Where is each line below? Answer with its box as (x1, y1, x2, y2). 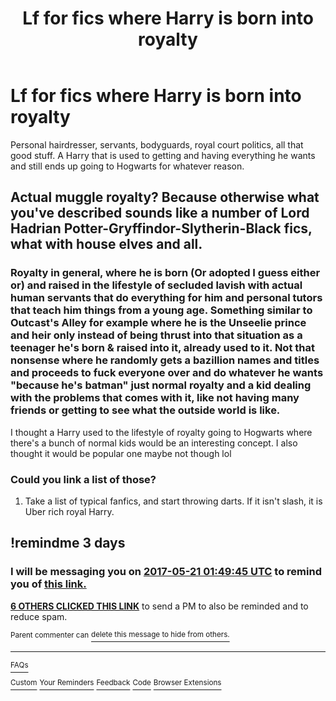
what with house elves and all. (10, 236, 203, 253)
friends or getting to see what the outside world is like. (10, 403, 281, 417)
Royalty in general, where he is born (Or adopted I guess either (10, 266, 321, 280)
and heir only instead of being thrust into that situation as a (10, 328, 303, 342)
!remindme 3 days (10, 535, 126, 552)
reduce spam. (10, 610, 68, 622)
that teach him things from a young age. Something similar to (10, 303, 313, 317)
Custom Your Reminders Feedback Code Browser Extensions (10, 678, 222, 688)
